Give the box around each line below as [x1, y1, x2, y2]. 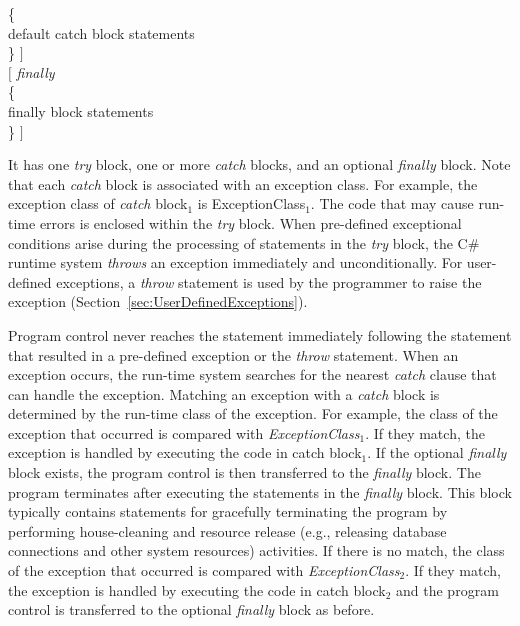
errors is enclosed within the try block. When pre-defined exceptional [39, 212, 462, 233]
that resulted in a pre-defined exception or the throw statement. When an [8, 344, 459, 365]
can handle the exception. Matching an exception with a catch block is [8, 383, 440, 404]
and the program [396, 579, 499, 600]
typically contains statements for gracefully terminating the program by [8, 501, 448, 522]
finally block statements [8, 100, 154, 121]
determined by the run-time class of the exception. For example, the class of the [8, 403, 498, 424]
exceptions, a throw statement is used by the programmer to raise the [56, 271, 482, 292]
